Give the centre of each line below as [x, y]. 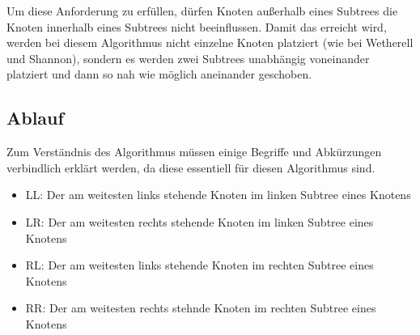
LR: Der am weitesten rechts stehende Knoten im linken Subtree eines [199, 221]
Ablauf [35, 118]
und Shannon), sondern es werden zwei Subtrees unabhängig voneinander [188, 58]
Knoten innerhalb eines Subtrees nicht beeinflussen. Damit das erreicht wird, [197, 26]
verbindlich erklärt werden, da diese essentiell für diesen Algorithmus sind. [191, 167]
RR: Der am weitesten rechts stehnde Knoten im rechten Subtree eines [201, 308]
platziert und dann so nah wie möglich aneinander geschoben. [159, 74]
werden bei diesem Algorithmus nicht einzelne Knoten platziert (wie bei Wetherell [210, 42]
